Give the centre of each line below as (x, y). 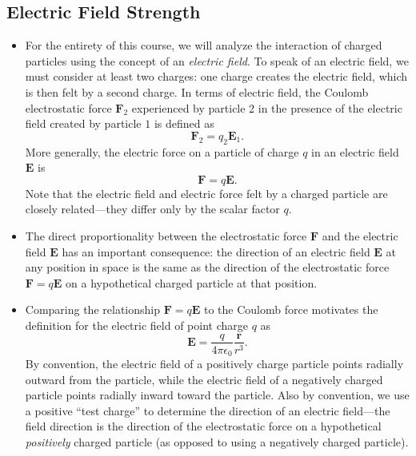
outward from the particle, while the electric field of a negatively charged (204, 379)
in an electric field (355, 151)
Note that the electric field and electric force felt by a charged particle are (206, 193)
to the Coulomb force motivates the (291, 309)
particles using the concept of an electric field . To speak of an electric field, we (217, 60)
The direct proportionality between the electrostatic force (166, 235)
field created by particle (83, 123)
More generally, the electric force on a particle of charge (162, 151)
